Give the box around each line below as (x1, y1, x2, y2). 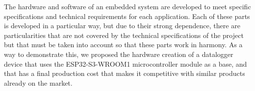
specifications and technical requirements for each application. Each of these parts (4, 11, 250, 21)
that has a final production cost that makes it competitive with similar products (4, 68, 245, 78)
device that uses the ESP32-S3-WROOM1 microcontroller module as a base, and (4, 58, 247, 69)
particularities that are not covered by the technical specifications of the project (4, 30, 244, 40)
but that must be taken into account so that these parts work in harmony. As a (4, 39, 243, 50)
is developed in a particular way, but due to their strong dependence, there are (4, 20, 240, 31)
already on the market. (4, 77, 73, 88)
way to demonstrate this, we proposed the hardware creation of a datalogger (4, 49, 233, 59)
